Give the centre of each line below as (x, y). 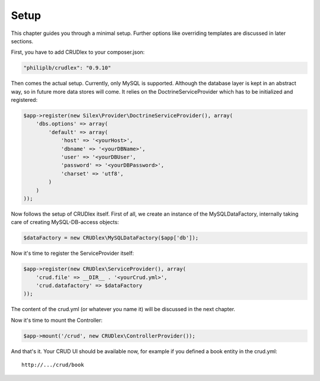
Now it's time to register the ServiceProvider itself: (73, 253)
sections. (22, 41)
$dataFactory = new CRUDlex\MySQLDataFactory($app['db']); (111, 238)
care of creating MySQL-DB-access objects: (65, 222)
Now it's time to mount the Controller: (57, 320)
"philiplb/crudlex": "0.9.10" (67, 68)
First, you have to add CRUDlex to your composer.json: (78, 52)
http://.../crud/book (53, 365)
